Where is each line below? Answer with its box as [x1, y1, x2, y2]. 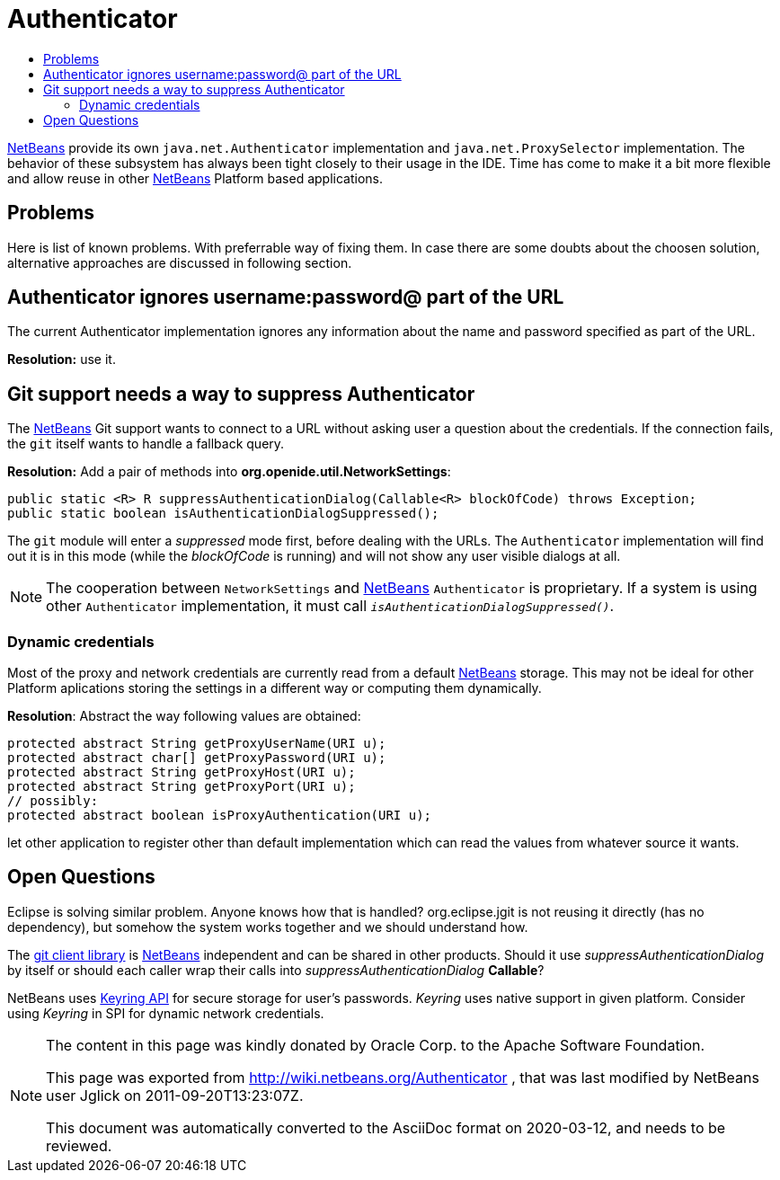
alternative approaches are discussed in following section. [7, 254, 352, 271]
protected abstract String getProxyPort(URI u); [7, 779, 356, 794]
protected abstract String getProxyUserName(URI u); [7, 736, 386, 751]
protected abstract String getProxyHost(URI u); [7, 765, 356, 780]
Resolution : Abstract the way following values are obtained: [7, 708, 361, 724]
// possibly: [7, 794, 99, 809]
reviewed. [46, 1136, 112, 1155]
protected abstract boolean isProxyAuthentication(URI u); [7, 808, 432, 823]
